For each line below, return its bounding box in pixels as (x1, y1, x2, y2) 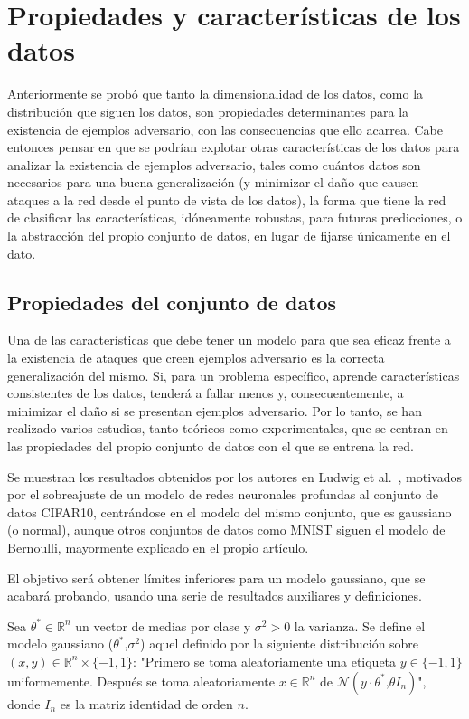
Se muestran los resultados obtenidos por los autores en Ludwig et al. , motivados (7, 467, 463, 486)
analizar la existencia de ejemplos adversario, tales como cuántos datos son (7, 155, 421, 174)
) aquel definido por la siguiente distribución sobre (140, 634, 419, 653)
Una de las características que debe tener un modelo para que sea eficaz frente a (7, 330, 451, 349)
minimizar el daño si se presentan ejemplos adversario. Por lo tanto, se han (7, 401, 422, 420)
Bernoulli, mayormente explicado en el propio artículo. (7, 537, 309, 556)
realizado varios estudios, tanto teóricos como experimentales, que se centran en (7, 419, 448, 438)
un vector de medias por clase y (75, 616, 251, 635)
